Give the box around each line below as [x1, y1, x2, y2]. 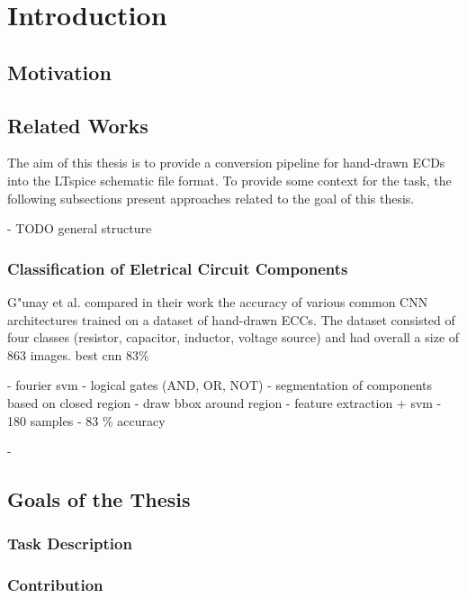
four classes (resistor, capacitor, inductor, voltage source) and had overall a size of [7, 328, 460, 347]
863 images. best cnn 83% [7, 345, 149, 364]
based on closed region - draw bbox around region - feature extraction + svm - [7, 393, 442, 412]
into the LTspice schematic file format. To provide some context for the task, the [7, 170, 452, 189]
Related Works [7, 111, 148, 139]
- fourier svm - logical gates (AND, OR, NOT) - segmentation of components [7, 376, 433, 394]
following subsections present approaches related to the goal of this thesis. [7, 188, 415, 207]
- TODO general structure [7, 219, 152, 238]
